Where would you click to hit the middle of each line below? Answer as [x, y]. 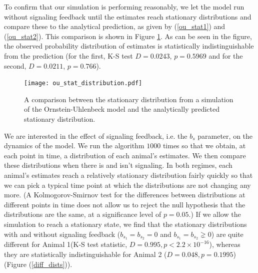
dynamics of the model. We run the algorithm [74, 146]
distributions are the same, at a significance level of [83, 214]
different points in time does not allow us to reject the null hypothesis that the [125, 204]
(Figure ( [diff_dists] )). [38, 264]
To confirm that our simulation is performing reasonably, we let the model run [124, 7]
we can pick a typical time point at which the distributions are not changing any [127, 185]
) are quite [227, 234]
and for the [226, 55]
